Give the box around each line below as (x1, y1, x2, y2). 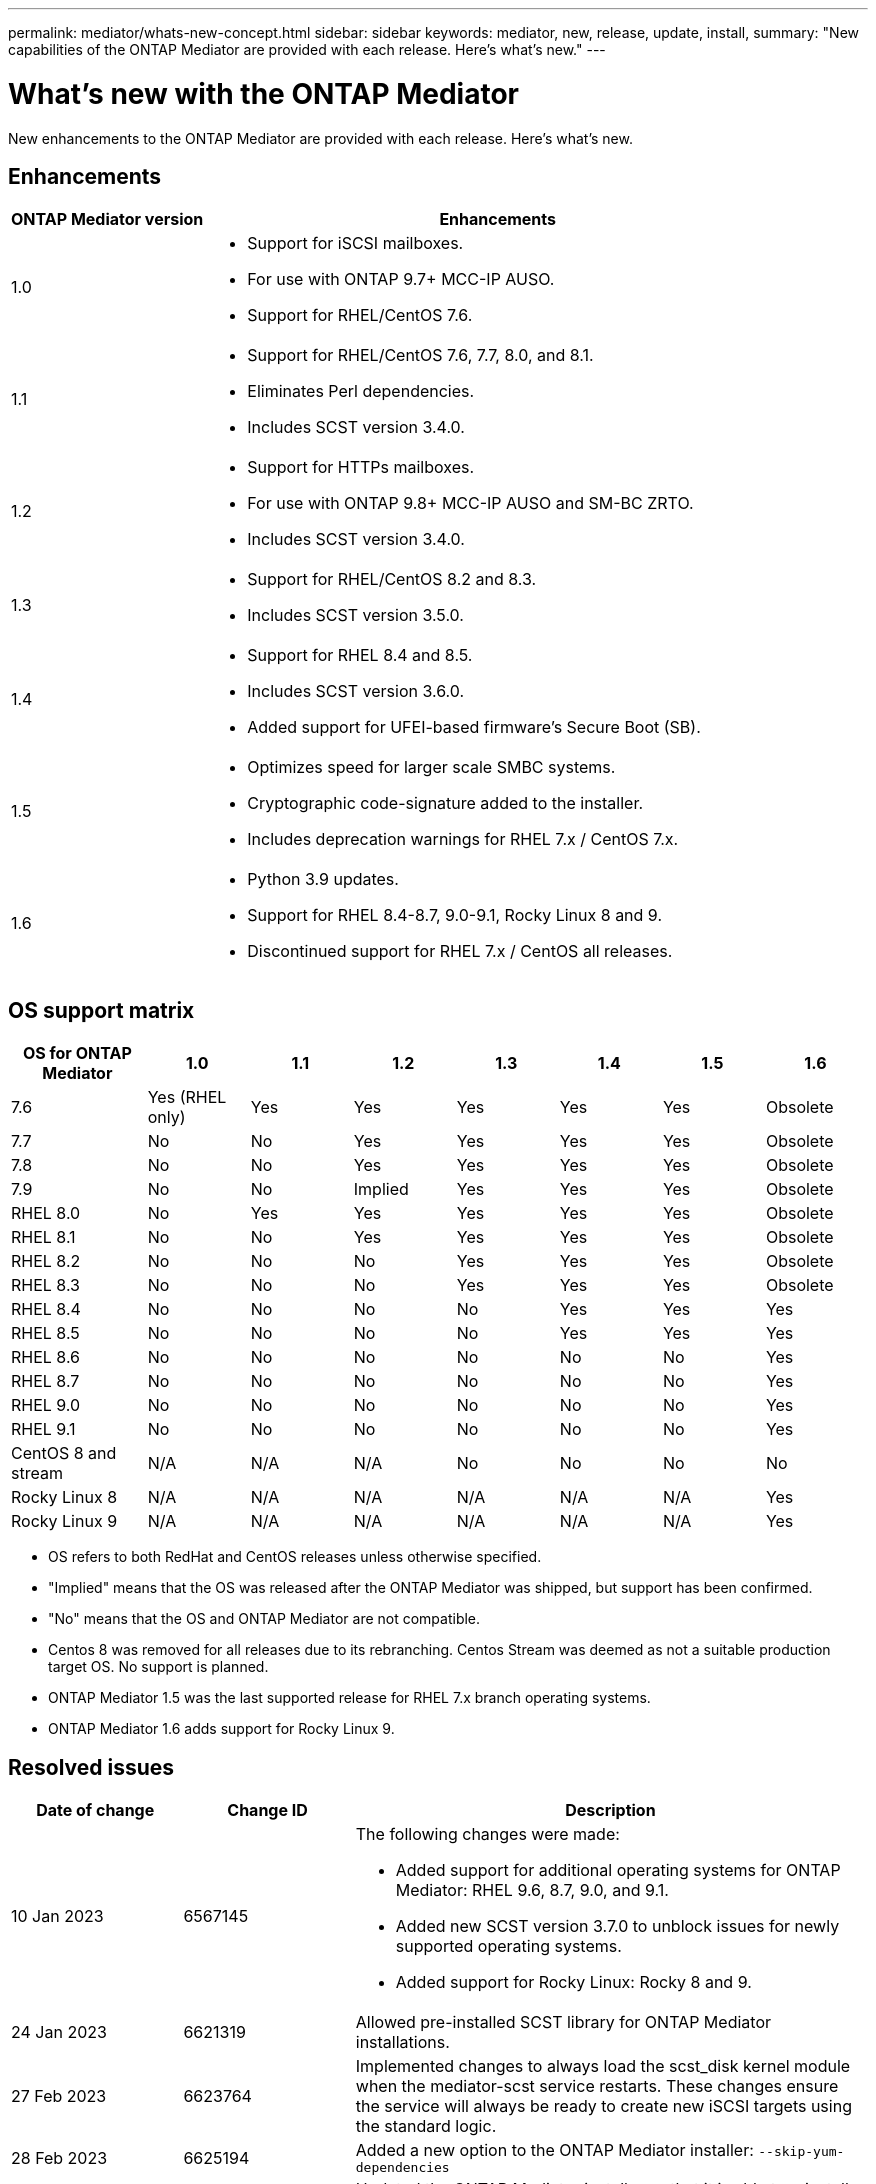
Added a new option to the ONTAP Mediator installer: (355, 2140, 754, 2161)
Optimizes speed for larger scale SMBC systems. (247, 757, 616, 778)
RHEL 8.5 (11, 1323, 80, 1344)
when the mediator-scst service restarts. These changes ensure (355, 2076, 839, 2097)
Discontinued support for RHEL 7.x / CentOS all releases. (247, 941, 673, 962)
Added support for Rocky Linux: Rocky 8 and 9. (395, 1972, 752, 1993)
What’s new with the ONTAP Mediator (8, 76, 519, 111)
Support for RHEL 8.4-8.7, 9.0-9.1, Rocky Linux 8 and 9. (247, 905, 662, 926)
